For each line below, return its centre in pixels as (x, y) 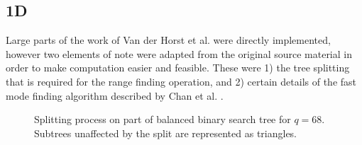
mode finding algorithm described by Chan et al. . (115, 95)
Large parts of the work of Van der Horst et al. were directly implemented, (168, 40)
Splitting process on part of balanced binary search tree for (163, 119)
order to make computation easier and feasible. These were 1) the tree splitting (178, 68)
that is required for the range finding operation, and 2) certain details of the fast (181, 81)
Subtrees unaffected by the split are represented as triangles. (166, 133)
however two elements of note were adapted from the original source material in (179, 53)
